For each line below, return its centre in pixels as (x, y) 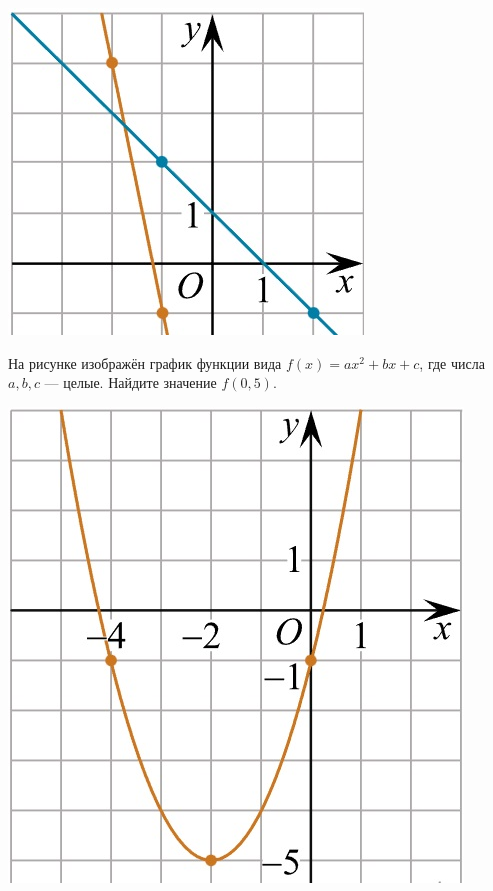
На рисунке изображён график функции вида (145, 362)
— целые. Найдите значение (130, 382)
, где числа (452, 362)
